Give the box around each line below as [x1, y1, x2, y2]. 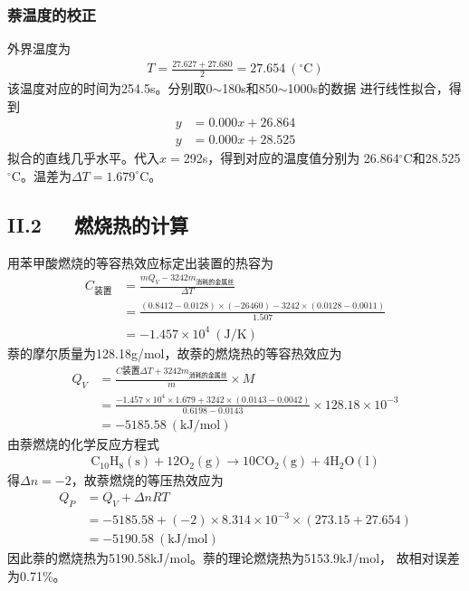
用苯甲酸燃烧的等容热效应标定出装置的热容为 [7, 253, 273, 272]
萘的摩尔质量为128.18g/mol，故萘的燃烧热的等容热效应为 [7, 343, 342, 362]
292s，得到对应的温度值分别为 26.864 [183, 148, 399, 167]
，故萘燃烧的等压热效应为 [71, 471, 224, 490]
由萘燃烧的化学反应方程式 [7, 434, 159, 453]
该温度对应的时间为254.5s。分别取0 [7, 78, 213, 97]
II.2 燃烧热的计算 [7, 210, 188, 238]
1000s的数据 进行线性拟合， [287, 78, 449, 97]
